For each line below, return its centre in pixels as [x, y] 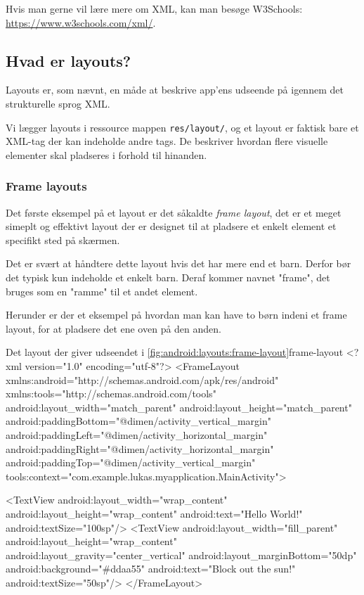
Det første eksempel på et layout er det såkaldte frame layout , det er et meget [174, 212]
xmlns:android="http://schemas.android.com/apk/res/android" [142, 379]
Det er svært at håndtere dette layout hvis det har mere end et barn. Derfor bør [178, 263]
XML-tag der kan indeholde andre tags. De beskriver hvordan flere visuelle [167, 141]
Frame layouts [46, 186]
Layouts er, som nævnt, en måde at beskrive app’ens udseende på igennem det [175, 90]
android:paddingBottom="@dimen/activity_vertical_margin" [138, 421]
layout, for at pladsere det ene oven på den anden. [113, 328]
